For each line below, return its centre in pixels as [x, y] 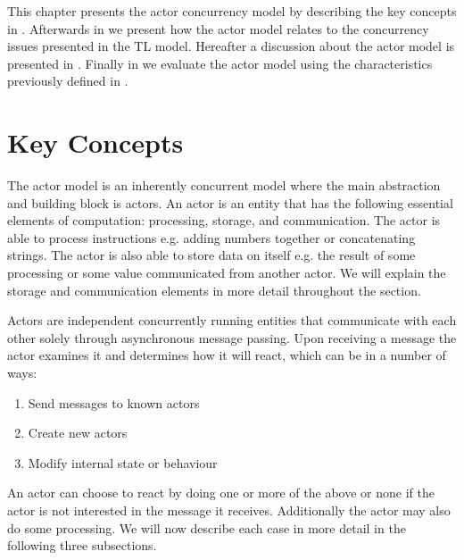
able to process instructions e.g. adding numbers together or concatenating [211, 237]
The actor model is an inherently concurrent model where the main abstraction [224, 185]
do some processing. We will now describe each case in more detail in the [207, 527]
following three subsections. [82, 545]
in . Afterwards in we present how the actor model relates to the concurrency [218, 28]
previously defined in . [68, 81]
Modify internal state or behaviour [123, 462]
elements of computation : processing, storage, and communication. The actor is [224, 220]
